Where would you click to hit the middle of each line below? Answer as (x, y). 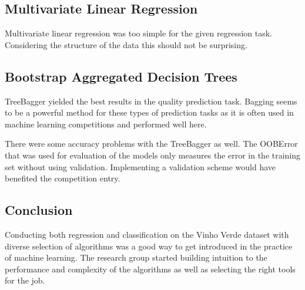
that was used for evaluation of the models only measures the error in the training (153, 155)
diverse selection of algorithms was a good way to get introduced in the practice (149, 246)
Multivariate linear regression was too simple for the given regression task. (139, 33)
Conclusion (39, 210)
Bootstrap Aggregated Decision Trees (121, 76)
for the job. (25, 280)
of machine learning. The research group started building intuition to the (136, 257)
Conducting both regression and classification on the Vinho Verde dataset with (147, 234)
